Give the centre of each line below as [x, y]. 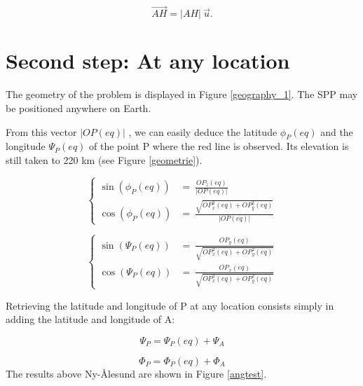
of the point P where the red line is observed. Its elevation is [219, 146]
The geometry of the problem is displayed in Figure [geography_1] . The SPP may [182, 94]
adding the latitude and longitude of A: [90, 319]
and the [337, 131]
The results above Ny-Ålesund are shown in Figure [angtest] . [136, 373]
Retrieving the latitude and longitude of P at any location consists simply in [170, 305]
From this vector [41, 131]
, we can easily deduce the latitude [203, 131]
